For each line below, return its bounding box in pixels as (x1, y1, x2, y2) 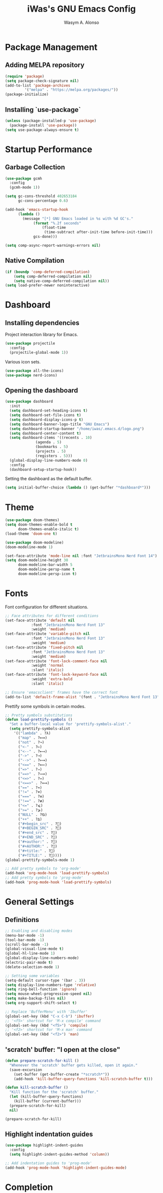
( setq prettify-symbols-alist (9, 726, 70, 731)
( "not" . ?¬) (17, 740, 45, 745)
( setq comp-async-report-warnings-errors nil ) (5, 243, 101, 248)
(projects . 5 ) (35, 449, 66, 454)
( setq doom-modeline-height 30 (5, 558, 68, 563)
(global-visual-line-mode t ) (5, 946, 64, 952)
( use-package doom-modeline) (5, 540, 64, 545)
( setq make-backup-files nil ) (5, 996, 66, 1001)
